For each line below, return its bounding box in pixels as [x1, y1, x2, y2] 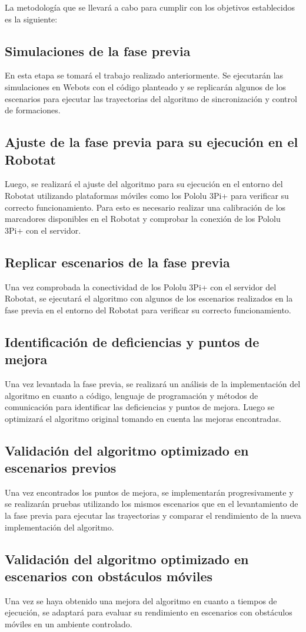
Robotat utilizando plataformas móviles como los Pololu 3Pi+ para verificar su [5, 189, 289, 201]
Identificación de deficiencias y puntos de [5, 332, 260, 351]
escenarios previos [5, 459, 117, 477]
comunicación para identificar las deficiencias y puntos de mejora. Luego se [5, 401, 275, 413]
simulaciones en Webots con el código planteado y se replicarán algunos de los [5, 80, 286, 93]
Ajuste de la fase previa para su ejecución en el [5, 133, 298, 151]
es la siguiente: [5, 12, 58, 25]
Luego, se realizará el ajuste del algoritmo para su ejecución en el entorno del [5, 178, 283, 190]
